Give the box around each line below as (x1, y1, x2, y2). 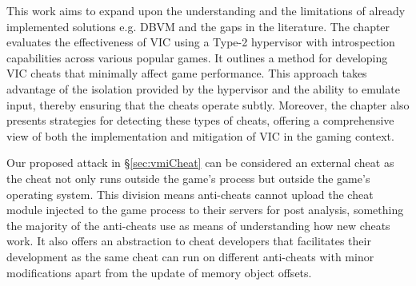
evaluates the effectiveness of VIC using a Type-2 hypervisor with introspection (6, 34, 395, 50)
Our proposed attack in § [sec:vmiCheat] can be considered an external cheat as (6, 154, 394, 171)
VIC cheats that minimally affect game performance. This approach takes (6, 65, 367, 81)
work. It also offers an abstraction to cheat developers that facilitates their (6, 232, 371, 249)
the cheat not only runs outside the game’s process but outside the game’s (6, 169, 370, 186)
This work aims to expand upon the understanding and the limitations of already (6, 2, 406, 18)
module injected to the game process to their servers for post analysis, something (6, 201, 404, 218)
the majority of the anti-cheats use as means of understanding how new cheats (6, 216, 390, 233)
